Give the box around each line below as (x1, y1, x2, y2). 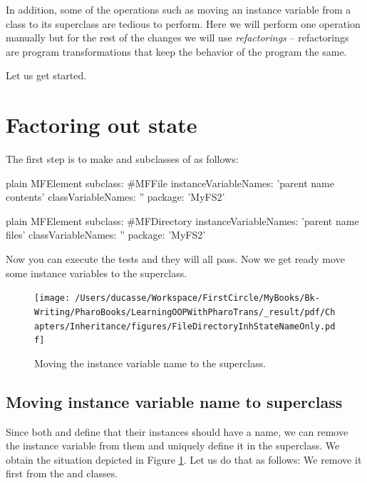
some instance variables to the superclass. (6, 265, 187, 280)
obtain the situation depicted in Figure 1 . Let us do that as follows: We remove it (6, 452, 362, 467)
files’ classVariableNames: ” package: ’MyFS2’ (6, 227, 206, 242)
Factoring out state (6, 110, 197, 139)
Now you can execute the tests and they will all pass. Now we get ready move (6, 252, 345, 267)
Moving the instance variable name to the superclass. (34, 355, 267, 370)
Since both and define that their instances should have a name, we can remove (6, 424, 348, 439)
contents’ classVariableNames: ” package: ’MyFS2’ (6, 189, 225, 204)
